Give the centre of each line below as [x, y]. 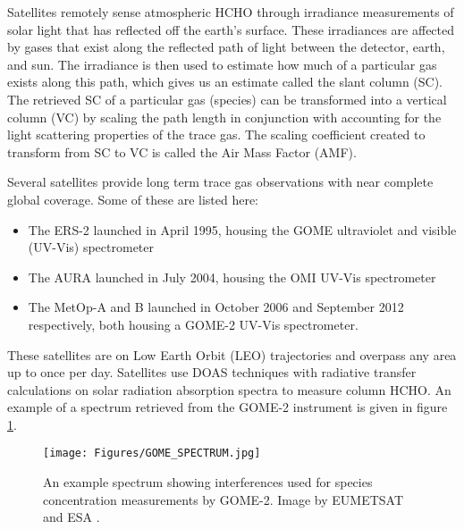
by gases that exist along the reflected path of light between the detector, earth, [226, 47]
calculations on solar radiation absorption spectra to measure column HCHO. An [229, 389]
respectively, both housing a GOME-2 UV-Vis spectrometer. [193, 324]
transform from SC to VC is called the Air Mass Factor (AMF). [182, 151]
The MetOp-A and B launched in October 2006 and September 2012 [216, 307]
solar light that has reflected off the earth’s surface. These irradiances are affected [231, 29]
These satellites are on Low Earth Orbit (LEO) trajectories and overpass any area [232, 354]
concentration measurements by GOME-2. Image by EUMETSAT [224, 499]
